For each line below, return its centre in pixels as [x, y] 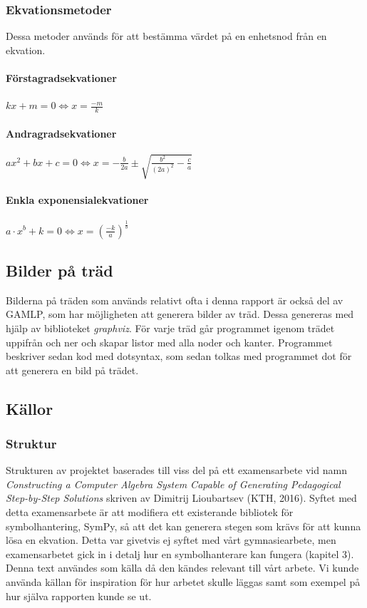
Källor [30, 408]
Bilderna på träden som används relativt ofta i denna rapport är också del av [175, 300]
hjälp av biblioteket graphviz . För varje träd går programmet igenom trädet [170, 328]
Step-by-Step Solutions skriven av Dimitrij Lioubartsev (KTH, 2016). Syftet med [181, 498]
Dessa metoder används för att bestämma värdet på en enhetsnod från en [166, 36]
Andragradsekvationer [61, 133]
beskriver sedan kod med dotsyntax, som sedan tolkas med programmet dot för [179, 356]
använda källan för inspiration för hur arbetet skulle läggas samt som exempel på [183, 582]
